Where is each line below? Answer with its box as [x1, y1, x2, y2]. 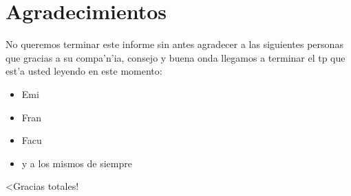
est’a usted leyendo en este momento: [6, 64, 162, 78]
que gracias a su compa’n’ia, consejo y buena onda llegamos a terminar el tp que [6, 50, 345, 64]
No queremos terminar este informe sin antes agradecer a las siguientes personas [6, 37, 343, 51]
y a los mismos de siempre [21, 156, 132, 170]
